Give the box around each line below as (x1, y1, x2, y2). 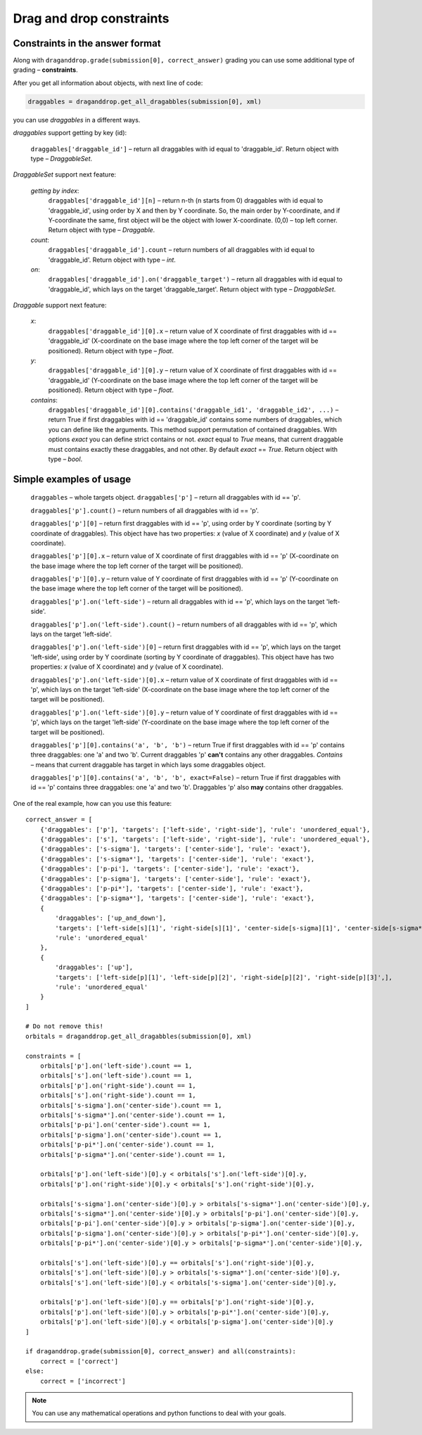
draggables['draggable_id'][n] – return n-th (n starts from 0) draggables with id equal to (48, 196, 324, 205)
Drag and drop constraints (13, 11, 170, 26)
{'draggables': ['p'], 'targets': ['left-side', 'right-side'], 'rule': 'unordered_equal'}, (39, 826, 371, 833)
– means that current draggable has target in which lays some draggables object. (30, 760, 266, 769)
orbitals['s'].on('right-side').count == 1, (39, 1092, 196, 1099)
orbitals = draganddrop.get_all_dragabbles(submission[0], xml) (25, 1032, 252, 1040)
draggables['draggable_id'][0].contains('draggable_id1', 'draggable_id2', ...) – (48, 405, 339, 414)
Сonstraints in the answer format (13, 37, 161, 49)
